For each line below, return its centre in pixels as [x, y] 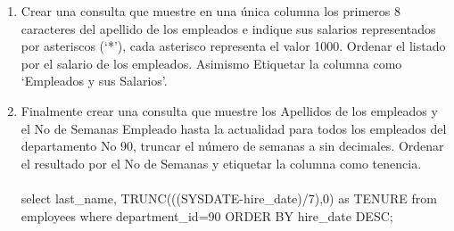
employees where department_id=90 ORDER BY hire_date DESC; [207, 215]
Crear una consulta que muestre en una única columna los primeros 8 [210, 11]
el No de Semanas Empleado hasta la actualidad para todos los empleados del [234, 128]
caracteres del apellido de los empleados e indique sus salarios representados [228, 28]
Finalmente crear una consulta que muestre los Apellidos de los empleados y [229, 110]
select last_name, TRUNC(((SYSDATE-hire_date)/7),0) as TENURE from [229, 198]
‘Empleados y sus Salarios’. [94, 81]
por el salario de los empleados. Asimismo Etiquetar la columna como [211, 63]
